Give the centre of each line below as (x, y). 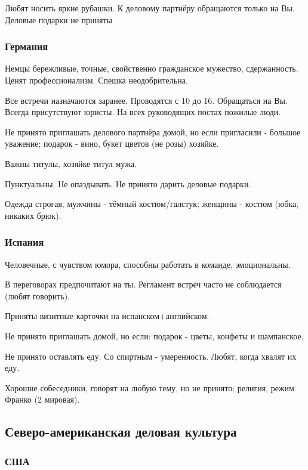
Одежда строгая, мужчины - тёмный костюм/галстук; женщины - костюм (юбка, (152, 204)
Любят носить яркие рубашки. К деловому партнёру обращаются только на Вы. (150, 8)
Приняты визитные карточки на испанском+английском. (107, 316)
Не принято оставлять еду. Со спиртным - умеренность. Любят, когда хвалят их (151, 356)
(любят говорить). (38, 296)
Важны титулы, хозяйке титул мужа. (71, 163)
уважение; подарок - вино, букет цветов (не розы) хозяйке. (112, 143)
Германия (27, 46)
